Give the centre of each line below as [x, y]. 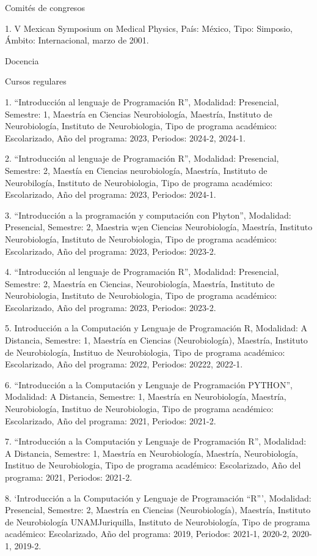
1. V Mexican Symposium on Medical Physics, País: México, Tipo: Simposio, [149, 28]
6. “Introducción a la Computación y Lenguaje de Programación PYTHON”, [149, 384]
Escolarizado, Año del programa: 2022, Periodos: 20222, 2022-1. [124, 364]
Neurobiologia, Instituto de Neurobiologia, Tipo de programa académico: [141, 295]
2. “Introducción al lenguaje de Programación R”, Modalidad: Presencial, [142, 158]
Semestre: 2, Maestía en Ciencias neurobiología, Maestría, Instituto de [136, 170]
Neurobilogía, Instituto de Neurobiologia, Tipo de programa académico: [139, 182]
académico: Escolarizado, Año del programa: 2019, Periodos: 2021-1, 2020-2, [147, 534]
